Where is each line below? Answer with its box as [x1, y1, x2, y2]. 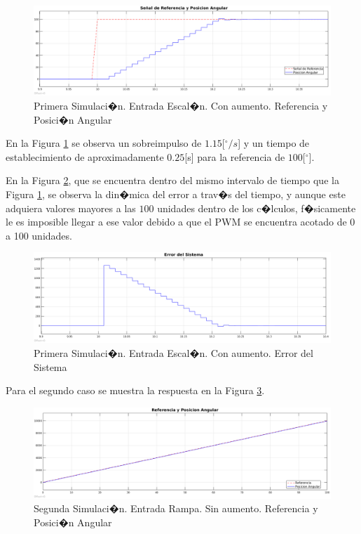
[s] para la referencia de [184, 149, 285, 164]
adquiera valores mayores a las [6, 200, 136, 215]
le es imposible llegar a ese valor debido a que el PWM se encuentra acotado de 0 [6, 214, 355, 229]
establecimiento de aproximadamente [6, 149, 164, 164]
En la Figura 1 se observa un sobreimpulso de [6, 136, 202, 150]
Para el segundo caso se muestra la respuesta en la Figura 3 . [6, 383, 265, 398]
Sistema [34, 359, 67, 374]
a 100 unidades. [6, 228, 72, 242]
